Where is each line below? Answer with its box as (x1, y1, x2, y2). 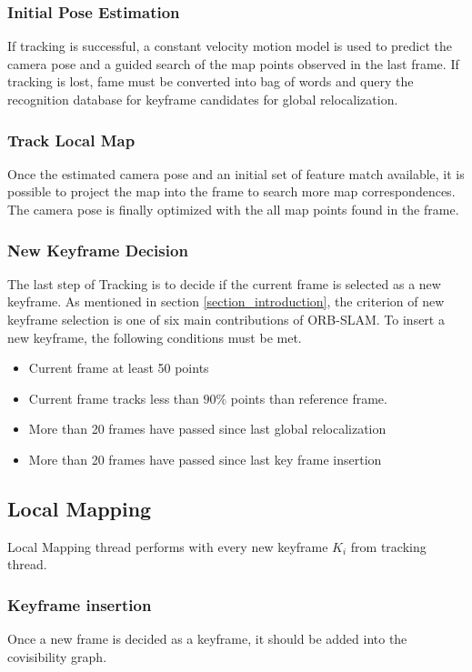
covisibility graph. (7, 647, 107, 666)
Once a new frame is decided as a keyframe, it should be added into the (7, 629, 407, 648)
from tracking (350, 537, 427, 556)
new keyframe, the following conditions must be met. (7, 327, 302, 346)
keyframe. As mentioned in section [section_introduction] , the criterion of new (7, 292, 445, 311)
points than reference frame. (230, 388, 387, 407)
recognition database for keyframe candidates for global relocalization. (7, 90, 398, 108)
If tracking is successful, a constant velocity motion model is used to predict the (7, 36, 453, 55)
